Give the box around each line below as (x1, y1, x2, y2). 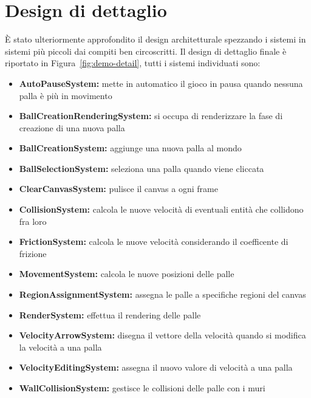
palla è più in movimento (19, 89, 112, 101)
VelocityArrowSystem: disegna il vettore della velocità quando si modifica (19, 329, 306, 341)
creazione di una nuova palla (19, 121, 125, 134)
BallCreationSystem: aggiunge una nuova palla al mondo (19, 142, 242, 154)
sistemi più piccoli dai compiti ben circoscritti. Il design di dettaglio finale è (5, 44, 287, 57)
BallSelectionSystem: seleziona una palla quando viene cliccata (19, 162, 264, 174)
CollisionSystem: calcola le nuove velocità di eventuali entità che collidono (19, 203, 304, 216)
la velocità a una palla (19, 340, 102, 353)
